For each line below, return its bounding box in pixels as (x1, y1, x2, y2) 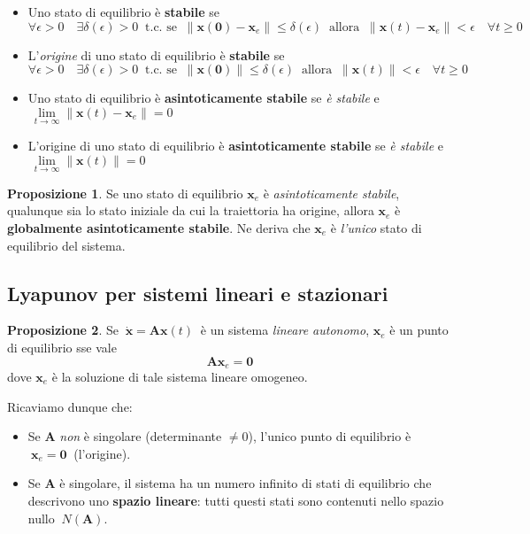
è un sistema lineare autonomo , (200, 321, 370, 339)
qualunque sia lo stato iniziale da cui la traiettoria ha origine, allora (7, 201, 374, 220)
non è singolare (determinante (59, 427, 222, 445)
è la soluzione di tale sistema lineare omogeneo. (51, 368, 308, 386)
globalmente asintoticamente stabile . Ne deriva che (7, 219, 311, 236)
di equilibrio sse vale (7, 337, 117, 356)
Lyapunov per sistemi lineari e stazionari (7, 279, 388, 306)
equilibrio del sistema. (7, 236, 126, 254)
